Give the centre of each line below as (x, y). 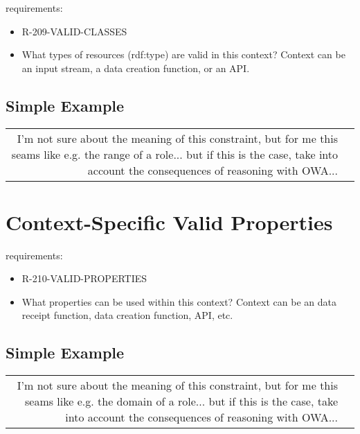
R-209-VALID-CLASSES (74, 31)
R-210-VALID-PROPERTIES (84, 278)
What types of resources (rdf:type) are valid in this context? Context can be (183, 54)
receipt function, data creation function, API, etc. (127, 315)
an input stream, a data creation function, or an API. (136, 68)
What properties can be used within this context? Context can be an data (179, 301)
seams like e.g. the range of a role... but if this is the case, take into (174, 154)
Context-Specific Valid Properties (169, 222)
